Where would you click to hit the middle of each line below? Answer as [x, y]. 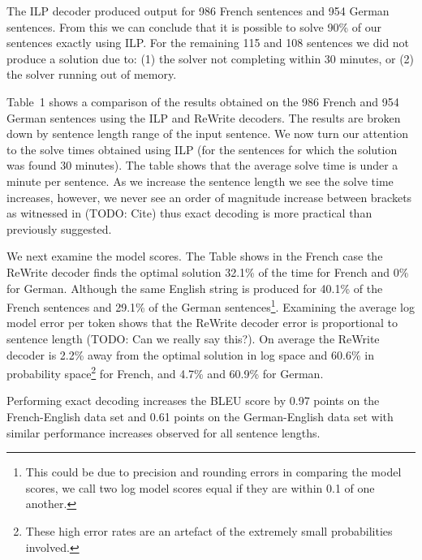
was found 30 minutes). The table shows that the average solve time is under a [202, 165]
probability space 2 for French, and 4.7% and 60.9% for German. [165, 372]
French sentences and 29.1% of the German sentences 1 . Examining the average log [211, 306]
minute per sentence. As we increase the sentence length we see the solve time [200, 181]
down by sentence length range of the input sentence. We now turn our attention [207, 134]
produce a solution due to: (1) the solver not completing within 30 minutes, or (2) [211, 58]
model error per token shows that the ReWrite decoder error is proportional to [202, 323]
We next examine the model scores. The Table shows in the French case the [195, 256]
